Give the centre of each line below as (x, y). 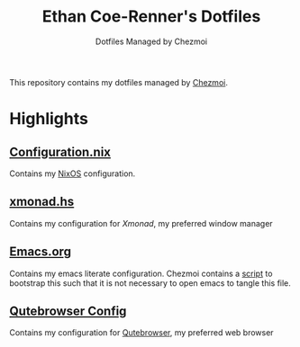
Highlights (49, 119)
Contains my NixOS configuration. (73, 173)
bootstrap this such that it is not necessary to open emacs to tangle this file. (150, 283)
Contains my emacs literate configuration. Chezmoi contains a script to (141, 273)
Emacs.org (41, 252)
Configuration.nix (60, 151)
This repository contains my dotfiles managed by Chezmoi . (118, 82)
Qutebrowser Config (68, 311)
